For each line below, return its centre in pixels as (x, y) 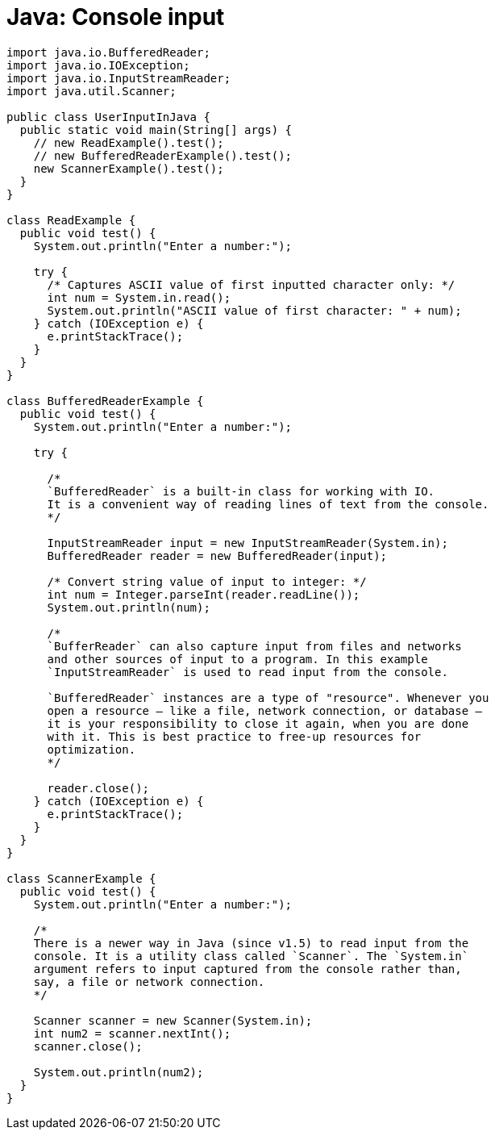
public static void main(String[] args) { (156, 129)
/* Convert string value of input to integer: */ (207, 581)
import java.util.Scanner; (92, 91)
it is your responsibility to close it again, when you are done (258, 723)
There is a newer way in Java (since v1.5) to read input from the (251, 943)
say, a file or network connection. (149, 981)
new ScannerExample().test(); (129, 168)
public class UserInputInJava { (108, 117)
